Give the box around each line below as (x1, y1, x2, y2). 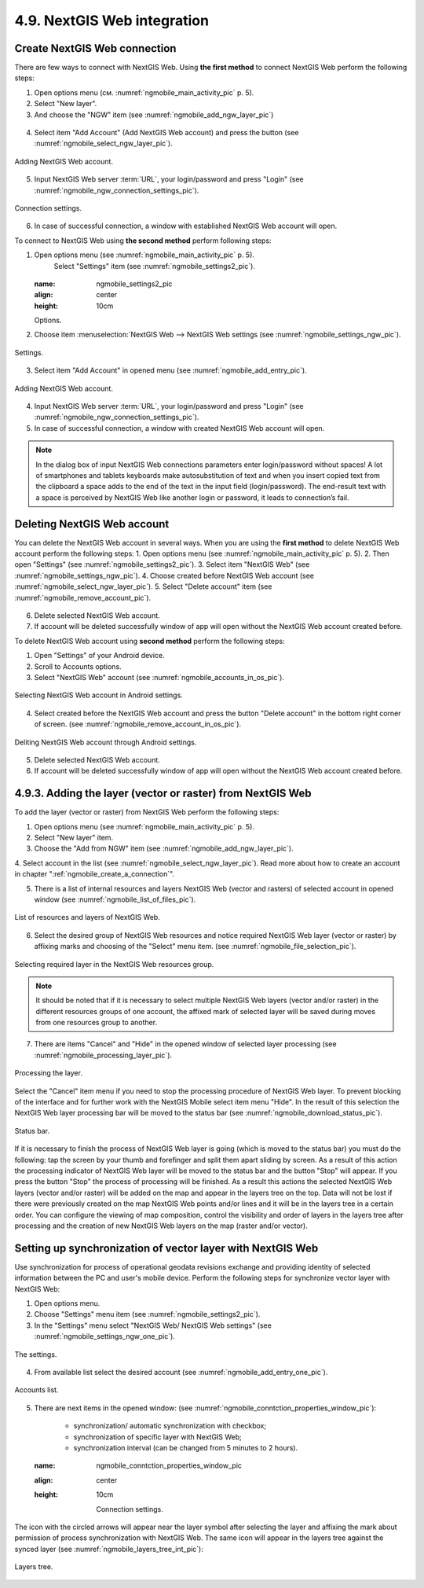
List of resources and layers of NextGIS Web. (14, 913, 160, 922)
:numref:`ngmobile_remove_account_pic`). (14, 593, 152, 602)
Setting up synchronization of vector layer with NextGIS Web (14, 1241, 319, 1255)
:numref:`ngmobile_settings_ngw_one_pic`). (34, 1332, 176, 1341)
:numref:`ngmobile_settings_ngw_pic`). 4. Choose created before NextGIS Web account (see (14, 571, 314, 580)
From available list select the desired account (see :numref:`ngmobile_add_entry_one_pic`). (34, 1367, 328, 1377)
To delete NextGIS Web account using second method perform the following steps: (14, 636, 286, 645)
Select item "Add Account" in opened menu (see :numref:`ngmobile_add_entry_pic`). (34, 366, 307, 375)
